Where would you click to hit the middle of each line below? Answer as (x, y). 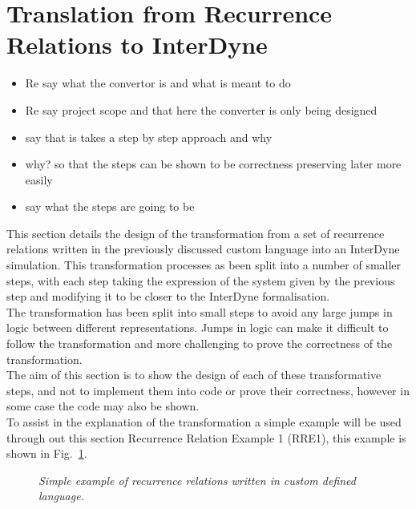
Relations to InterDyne (137, 44)
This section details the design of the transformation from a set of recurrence (196, 233)
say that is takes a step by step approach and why (149, 137)
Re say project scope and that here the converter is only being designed (201, 109)
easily (39, 179)
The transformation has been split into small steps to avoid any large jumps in (200, 311)
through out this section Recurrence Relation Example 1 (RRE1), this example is (206, 437)
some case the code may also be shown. (103, 406)
